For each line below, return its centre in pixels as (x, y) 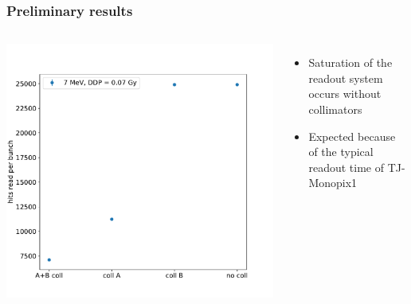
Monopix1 (333, 183)
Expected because (352, 136)
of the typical (341, 152)
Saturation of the (350, 62)
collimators (335, 109)
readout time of (346, 167)
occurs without (345, 94)
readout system (346, 78)
